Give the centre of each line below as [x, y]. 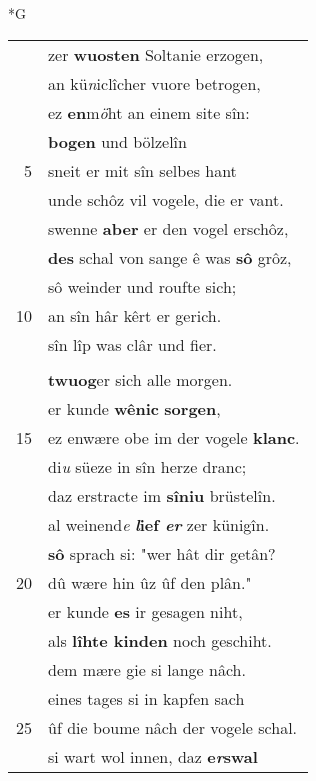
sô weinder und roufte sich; [142, 286]
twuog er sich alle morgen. [140, 379]
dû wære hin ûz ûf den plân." [150, 582]
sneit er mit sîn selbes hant [142, 170]
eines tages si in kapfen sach [146, 698]
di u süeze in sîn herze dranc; [147, 466]
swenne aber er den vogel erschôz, [168, 228]
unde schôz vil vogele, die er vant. [166, 199]
